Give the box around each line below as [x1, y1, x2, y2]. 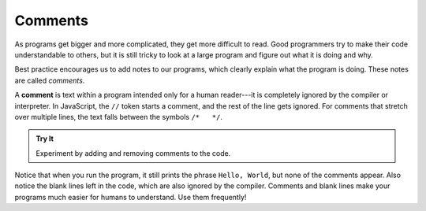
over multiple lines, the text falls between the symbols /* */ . [14, 112, 222, 121]
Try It [35, 134, 54, 143]
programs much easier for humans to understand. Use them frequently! [14, 192, 247, 202]
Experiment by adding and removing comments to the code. [35, 148, 231, 157]
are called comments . [14, 76, 85, 85]
